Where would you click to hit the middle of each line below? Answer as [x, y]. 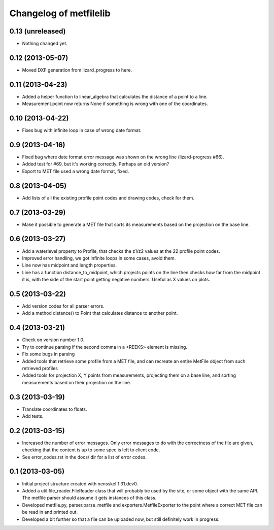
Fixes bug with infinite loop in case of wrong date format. [82, 130]
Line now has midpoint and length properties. [69, 265]
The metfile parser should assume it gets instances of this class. [89, 498]
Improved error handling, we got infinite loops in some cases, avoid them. [99, 258]
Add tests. [33, 416]
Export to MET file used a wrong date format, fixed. [76, 171]
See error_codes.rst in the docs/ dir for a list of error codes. [84, 457]
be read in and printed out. [50, 512]
